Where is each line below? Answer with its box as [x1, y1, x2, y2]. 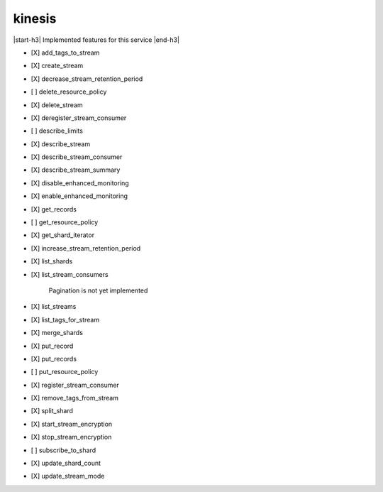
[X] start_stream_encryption [30, 420, 113, 428]
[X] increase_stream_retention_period [30, 244, 141, 252]
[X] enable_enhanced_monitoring [30, 192, 128, 200]
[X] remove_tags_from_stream [30, 394, 118, 403]
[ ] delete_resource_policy [30, 87, 107, 96]
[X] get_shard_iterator [30, 231, 95, 239]
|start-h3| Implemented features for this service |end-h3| [13, 35, 180, 44]
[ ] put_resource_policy [30, 368, 99, 376]
